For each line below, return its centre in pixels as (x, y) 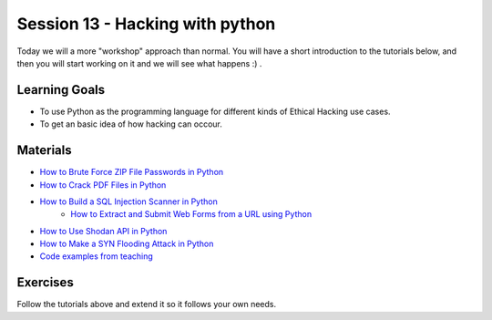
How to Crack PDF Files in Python (103, 185)
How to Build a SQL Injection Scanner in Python (128, 201)
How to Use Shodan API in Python (103, 231)
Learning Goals (61, 90)
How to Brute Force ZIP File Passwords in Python (132, 172)
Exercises (46, 283)
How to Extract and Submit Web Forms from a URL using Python (191, 214)
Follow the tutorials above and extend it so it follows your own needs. (147, 305)
